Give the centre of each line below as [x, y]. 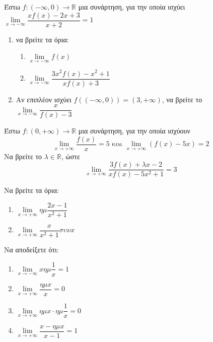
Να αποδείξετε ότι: [31, 249]
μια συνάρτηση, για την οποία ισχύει [132, 7]
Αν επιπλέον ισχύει [44, 99]
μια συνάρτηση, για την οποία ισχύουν [134, 131]
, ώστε [70, 156]
